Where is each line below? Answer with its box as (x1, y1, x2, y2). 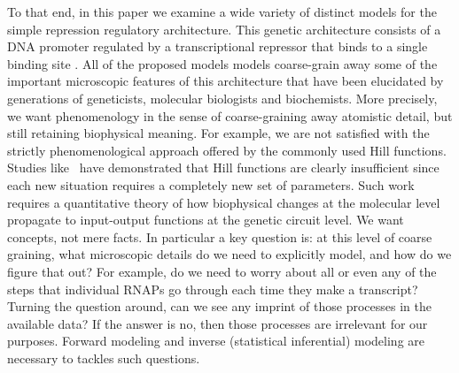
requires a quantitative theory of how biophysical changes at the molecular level (7, 193, 440, 211)
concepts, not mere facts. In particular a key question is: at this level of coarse (7, 227, 432, 246)
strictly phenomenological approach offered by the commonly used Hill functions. (7, 141, 447, 159)
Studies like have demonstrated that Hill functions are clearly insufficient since (7, 158, 440, 177)
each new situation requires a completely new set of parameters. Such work (7, 175, 415, 194)
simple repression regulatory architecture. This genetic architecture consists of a (7, 19, 441, 38)
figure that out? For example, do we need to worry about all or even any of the (7, 262, 437, 280)
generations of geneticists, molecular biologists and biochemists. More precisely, (7, 88, 438, 107)
